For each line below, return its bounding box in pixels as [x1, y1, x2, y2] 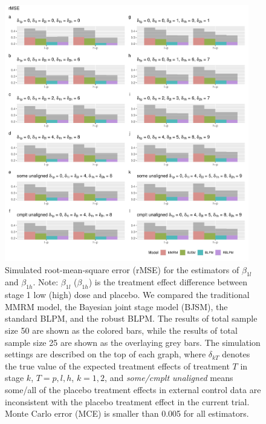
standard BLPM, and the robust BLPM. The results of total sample [5, 312, 258, 325]
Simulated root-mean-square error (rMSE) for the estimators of [5, 263, 239, 276]
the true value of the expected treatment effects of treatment [5, 359, 230, 372]
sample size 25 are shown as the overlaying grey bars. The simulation [5, 336, 261, 348]
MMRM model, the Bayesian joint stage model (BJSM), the [5, 300, 228, 313]
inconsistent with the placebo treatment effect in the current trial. [5, 395, 250, 408]
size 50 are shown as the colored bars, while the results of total [5, 324, 238, 336]
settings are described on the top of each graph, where [5, 348, 206, 360]
